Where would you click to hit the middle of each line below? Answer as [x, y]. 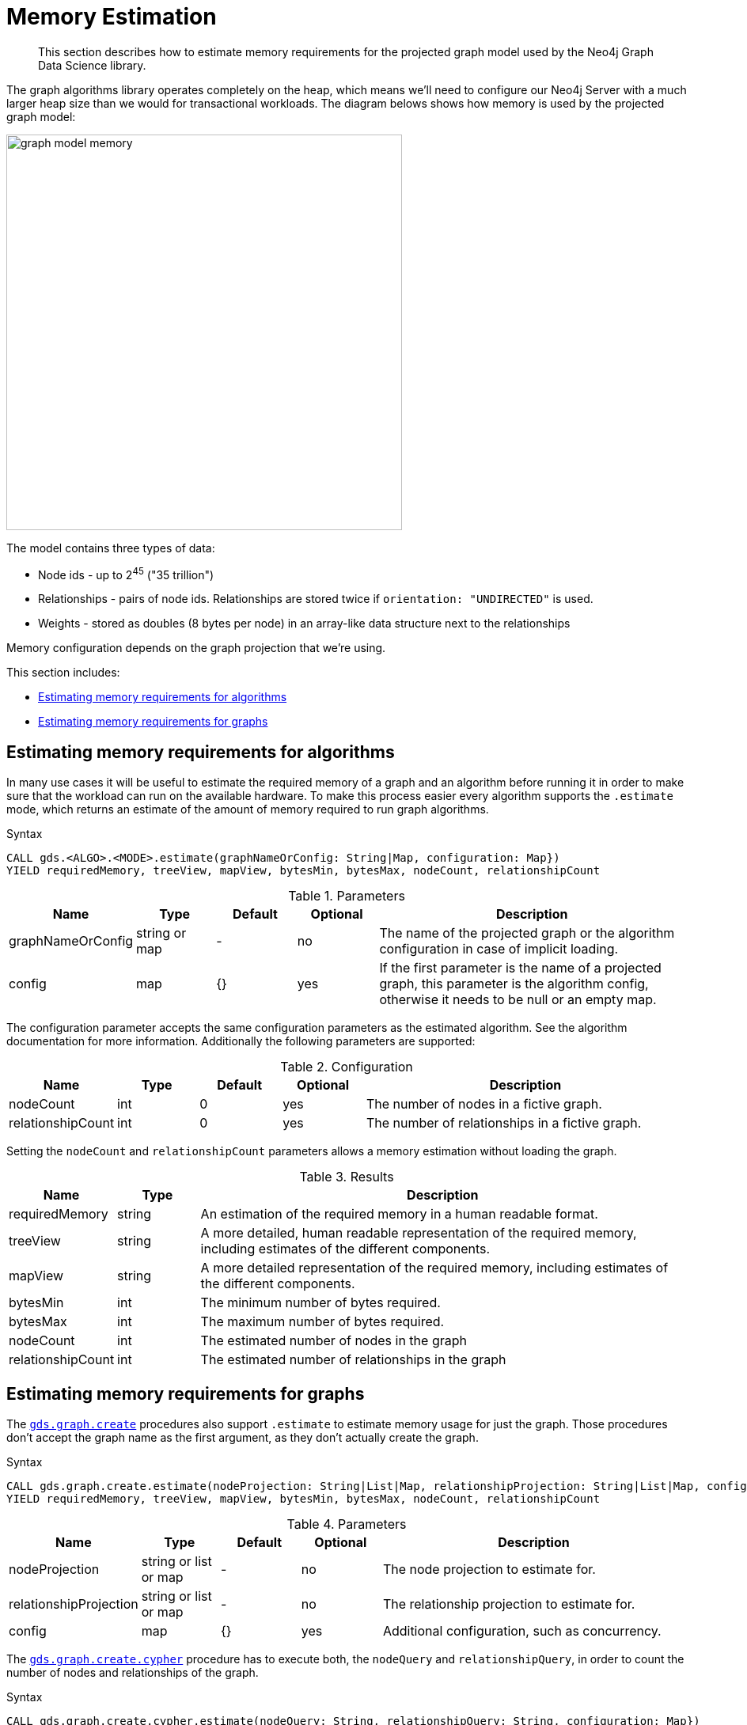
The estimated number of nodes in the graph [334, 1341]
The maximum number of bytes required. [322, 1322]
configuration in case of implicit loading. [499, 949]
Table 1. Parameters [347, 896]
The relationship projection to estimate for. [509, 1604]
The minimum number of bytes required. [320, 1303]
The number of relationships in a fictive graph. [504, 1123]
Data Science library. [92, 65]
